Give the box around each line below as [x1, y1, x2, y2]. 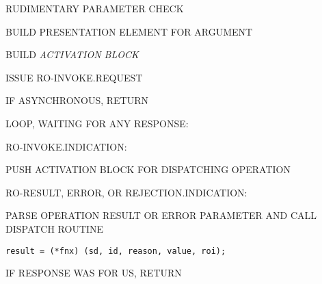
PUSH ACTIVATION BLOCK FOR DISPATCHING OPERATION [5, 162, 291, 177]
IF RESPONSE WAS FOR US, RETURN [5, 266, 182, 280]
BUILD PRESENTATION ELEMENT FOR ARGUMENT [5, 24, 253, 38]
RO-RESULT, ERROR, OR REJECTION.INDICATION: [5, 185, 247, 199]
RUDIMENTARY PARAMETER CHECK [5, 1, 184, 15]
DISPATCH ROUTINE [5, 221, 104, 235]
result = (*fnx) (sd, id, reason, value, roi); [5, 246, 226, 256]
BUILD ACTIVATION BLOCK [5, 47, 139, 62]
